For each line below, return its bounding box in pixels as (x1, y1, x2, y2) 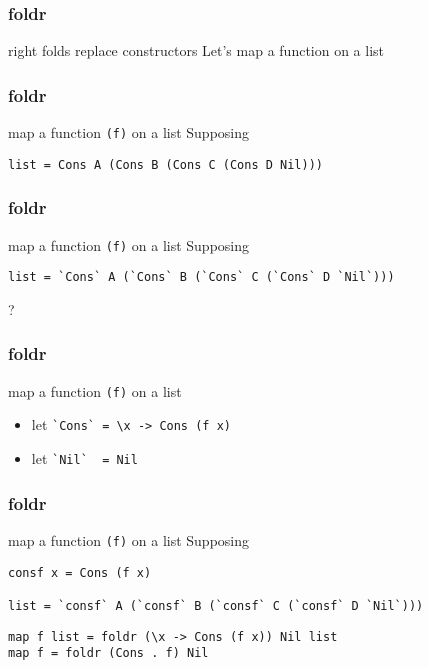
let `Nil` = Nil (31, 448, 138, 468)
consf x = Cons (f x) (8, 565, 152, 580)
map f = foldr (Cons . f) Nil (8, 646, 209, 661)
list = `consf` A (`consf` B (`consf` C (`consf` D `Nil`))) (8, 598, 424, 613)
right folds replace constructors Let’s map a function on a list (8, 40, 385, 61)
